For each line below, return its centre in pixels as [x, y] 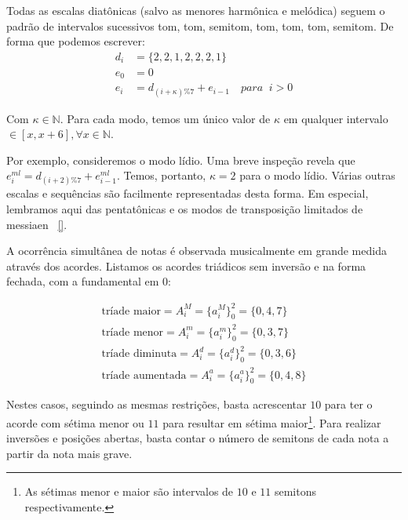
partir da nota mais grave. [69, 453]
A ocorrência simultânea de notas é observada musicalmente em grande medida [197, 251]
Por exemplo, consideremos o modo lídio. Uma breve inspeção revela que [181, 160]
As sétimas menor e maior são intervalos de [129, 491]
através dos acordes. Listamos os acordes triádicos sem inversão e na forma [186, 265]
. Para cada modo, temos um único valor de [165, 118]
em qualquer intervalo [336, 118]
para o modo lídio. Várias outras [317, 175]
